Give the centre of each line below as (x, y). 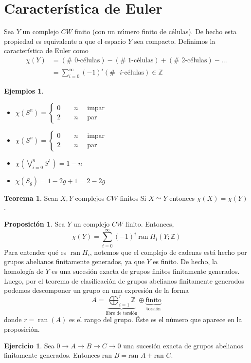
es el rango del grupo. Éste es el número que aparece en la (155, 319)
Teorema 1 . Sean (31, 198)
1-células (141, 60)
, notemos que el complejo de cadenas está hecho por (168, 252)
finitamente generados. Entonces (52, 355)
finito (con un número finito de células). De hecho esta (156, 31)
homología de (24, 271)
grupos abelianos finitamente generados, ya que (74, 261)
